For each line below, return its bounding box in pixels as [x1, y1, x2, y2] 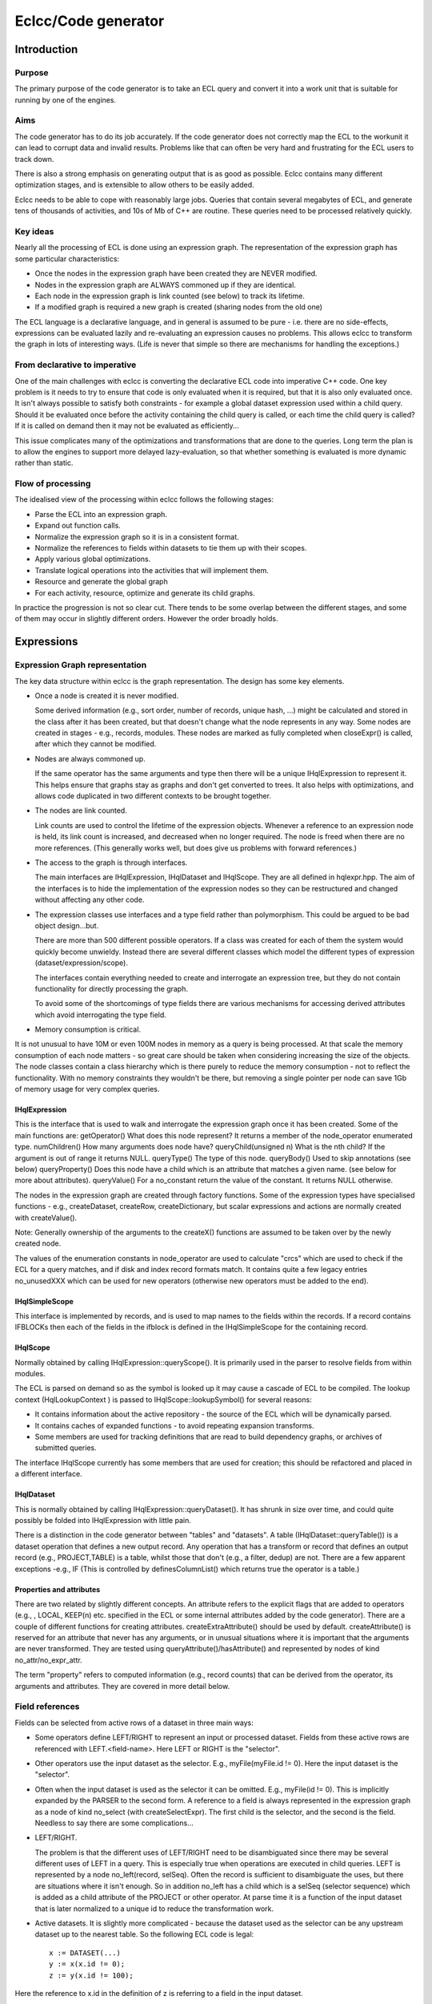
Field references [14, 1701, 80, 1712]
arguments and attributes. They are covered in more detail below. [14, 1681, 230, 1691]
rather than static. [14, 458, 74, 468]
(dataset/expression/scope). [34, 958, 128, 968]
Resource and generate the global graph [34, 577, 168, 587]
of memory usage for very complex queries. [14, 1085, 160, 1094]
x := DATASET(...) [49, 1948, 122, 1958]
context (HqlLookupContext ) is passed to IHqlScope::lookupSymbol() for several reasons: [14, 1395, 312, 1404]
